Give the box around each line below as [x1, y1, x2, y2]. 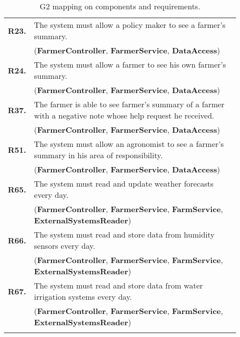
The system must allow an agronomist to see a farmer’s [34, 138, 224, 149]
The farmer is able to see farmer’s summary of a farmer [34, 98, 225, 110]
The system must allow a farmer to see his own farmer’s [34, 59, 226, 70]
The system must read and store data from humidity [34, 229, 215, 240]
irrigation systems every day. [34, 291, 132, 302]
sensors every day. [34, 240, 96, 251]
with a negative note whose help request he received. [34, 110, 215, 121]
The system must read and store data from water [34, 280, 203, 291]
